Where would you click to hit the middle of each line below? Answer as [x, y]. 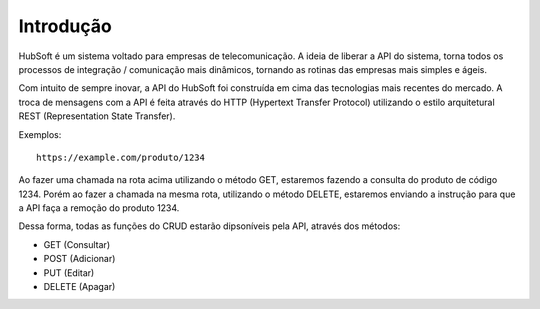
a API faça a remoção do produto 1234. [99, 208]
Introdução [65, 26]
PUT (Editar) [69, 272]
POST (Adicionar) [79, 259]
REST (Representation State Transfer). [97, 116]
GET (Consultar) [76, 244]
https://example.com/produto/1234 [120, 157]
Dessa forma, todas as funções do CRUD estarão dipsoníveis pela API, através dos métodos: [209, 226]
